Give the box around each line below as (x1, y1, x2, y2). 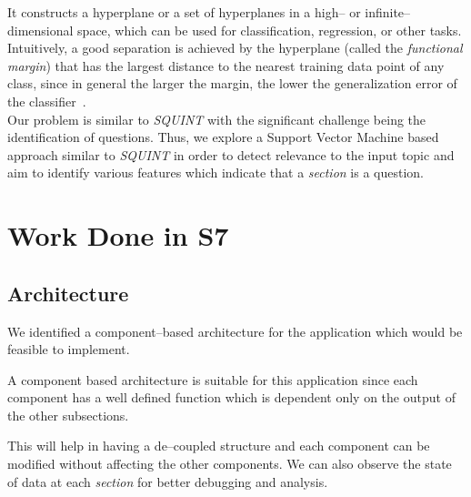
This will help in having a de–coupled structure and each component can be (7, 436, 430, 455)
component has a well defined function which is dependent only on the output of (7, 388, 456, 407)
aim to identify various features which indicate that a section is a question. (7, 163, 424, 182)
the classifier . (7, 91, 86, 110)
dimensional (7, 20, 74, 39)
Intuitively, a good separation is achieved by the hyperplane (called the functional (7, 38, 463, 57)
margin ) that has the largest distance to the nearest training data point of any (7, 56, 445, 75)
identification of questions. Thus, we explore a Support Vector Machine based (7, 127, 439, 147)
